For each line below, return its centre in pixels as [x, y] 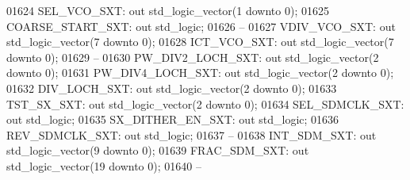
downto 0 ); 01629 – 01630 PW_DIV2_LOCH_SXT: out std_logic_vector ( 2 [193, 57]
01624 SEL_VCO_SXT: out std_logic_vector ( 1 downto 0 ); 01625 [168, 10]
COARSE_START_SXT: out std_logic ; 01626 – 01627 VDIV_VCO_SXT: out [201, 26]
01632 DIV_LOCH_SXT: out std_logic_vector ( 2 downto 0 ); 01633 [172, 88]
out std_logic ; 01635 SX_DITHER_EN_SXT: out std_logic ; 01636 [173, 119]
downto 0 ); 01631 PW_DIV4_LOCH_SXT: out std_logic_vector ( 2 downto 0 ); [200, 73]
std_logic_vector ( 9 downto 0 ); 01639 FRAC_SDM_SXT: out [158, 150]
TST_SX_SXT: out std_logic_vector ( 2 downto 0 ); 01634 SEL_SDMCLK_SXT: [205, 103]
